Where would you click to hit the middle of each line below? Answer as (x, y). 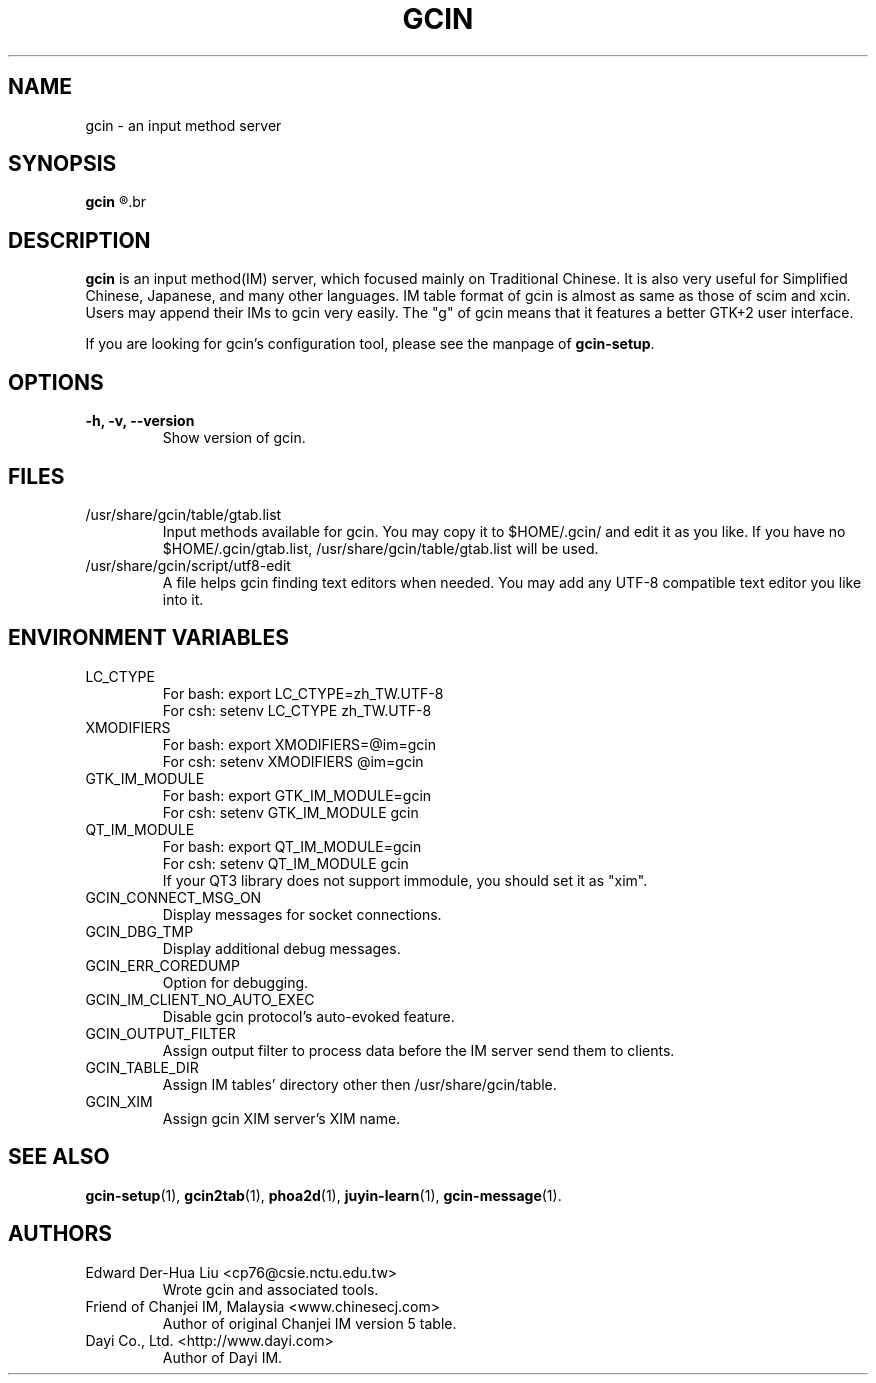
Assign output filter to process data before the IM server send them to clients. (418, 1050)
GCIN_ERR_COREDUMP (162, 965)
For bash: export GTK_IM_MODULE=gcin (297, 795)
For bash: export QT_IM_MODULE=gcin (292, 846)
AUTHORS (60, 1234)
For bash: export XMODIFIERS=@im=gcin (299, 744)
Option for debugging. (235, 982)
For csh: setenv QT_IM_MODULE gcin (285, 863)
